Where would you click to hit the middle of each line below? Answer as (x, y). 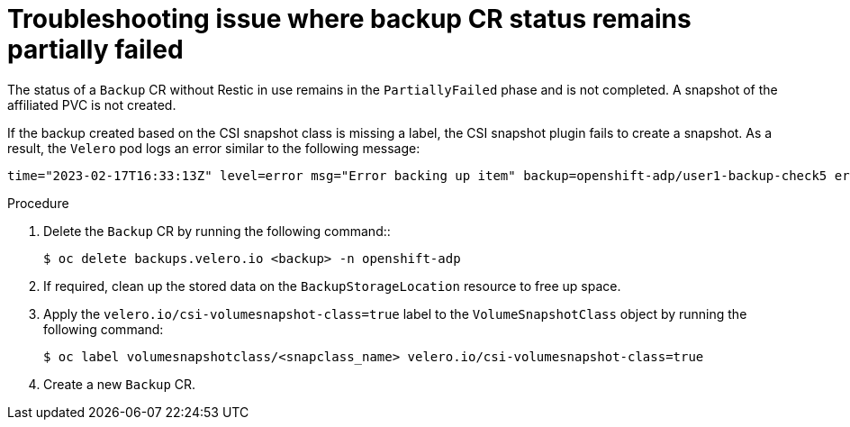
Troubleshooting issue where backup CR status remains (349, 19)
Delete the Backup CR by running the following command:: (217, 231)
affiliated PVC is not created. (92, 104)
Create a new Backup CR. (120, 384)
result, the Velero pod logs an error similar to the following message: (214, 148)
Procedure (38, 203)
